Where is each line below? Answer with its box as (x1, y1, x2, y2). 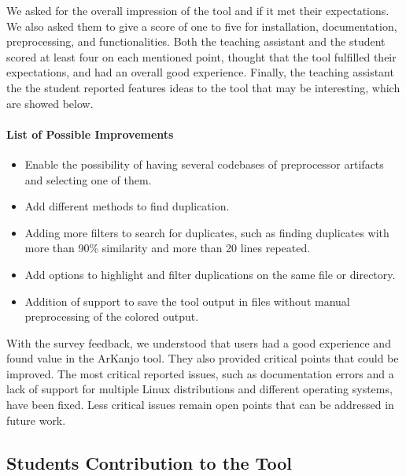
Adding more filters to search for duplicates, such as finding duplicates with (24, 224, 389, 240)
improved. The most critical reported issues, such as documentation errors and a (6, 365, 394, 381)
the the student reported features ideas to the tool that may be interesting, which (6, 79, 400, 95)
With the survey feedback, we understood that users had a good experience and (6, 334, 391, 351)
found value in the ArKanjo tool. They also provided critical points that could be (6, 350, 399, 366)
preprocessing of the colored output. (24, 308, 199, 325)
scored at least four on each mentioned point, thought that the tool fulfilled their (6, 48, 397, 65)
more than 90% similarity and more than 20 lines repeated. (24, 240, 311, 256)
